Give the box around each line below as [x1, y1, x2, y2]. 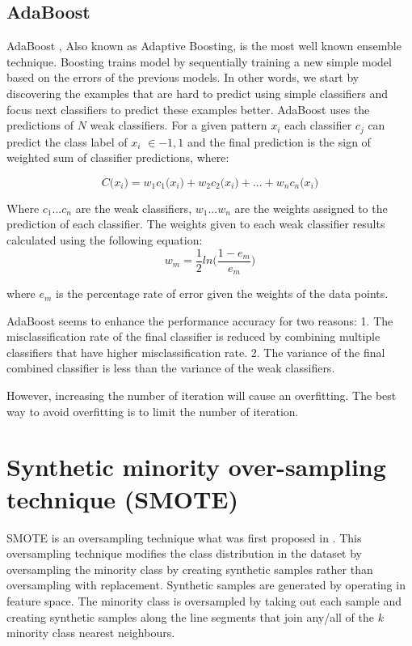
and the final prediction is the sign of [187, 133, 371, 150]
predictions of [6, 117, 74, 134]
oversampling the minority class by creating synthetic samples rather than [6, 560, 373, 577]
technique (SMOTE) [6, 482, 239, 515]
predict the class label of [6, 133, 128, 150]
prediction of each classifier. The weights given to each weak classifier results [6, 215, 385, 232]
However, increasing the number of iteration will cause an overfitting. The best [6, 387, 397, 404]
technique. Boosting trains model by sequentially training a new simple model [6, 53, 392, 70]
